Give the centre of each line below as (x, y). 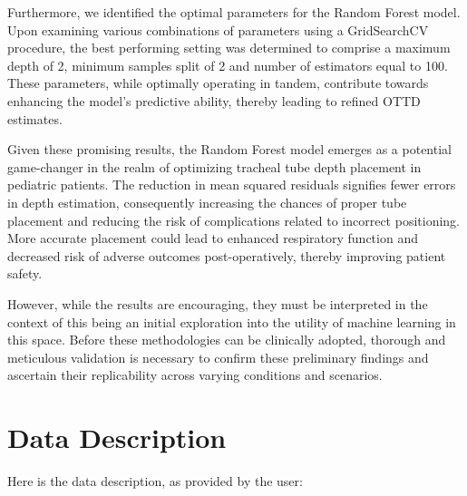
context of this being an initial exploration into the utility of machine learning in (232, 321)
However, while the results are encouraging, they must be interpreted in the (218, 303)
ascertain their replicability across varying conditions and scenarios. (195, 375)
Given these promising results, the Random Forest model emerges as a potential (229, 149)
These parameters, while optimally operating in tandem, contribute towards (218, 83)
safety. (25, 273)
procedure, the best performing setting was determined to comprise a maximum (229, 48)
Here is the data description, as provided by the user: (155, 481)
